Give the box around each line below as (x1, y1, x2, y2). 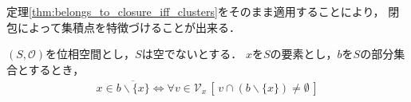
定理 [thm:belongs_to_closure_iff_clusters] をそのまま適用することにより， (6, 3, 385, 19)
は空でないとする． (141, 45, 243, 62)
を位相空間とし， (45, 45, 136, 62)
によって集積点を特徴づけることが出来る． (17, 18, 240, 35)
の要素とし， (270, 45, 338, 62)
